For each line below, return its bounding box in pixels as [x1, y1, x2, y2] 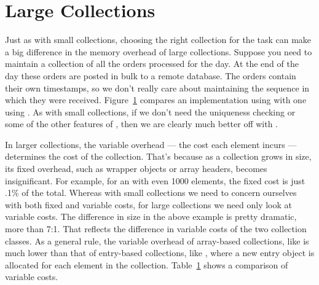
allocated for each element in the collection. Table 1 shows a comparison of [5, 258, 288, 271]
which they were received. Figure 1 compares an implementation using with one [5, 93, 307, 106]
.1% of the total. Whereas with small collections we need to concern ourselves [5, 186, 297, 199]
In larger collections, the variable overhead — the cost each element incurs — [5, 138, 297, 150]
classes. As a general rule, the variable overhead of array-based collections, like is [5, 234, 309, 247]
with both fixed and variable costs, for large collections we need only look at [5, 198, 293, 211]
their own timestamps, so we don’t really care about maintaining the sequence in [5, 81, 310, 94]
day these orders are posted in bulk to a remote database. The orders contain [5, 69, 296, 82]
